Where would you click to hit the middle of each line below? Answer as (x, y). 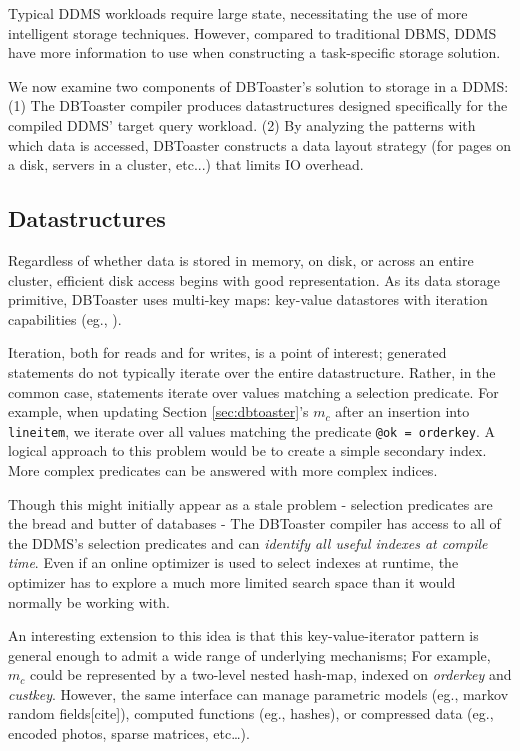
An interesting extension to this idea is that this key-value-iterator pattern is (243, 635)
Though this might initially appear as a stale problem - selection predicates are (250, 503)
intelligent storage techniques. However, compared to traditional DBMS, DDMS (252, 32)
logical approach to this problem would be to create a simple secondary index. (247, 450)
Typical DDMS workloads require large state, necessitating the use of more (238, 13)
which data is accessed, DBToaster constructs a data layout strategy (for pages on (260, 144)
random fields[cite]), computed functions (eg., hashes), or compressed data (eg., (251, 713)
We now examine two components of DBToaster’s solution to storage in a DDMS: (258, 85)
